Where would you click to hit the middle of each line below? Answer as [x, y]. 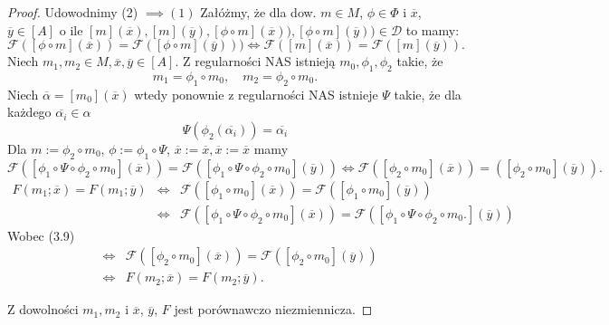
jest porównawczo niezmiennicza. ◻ [273, 309]
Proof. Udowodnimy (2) [73, 12]
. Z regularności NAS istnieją [255, 61]
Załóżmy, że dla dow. [258, 12]
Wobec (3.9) [41, 235]
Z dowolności [43, 309]
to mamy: [433, 29]
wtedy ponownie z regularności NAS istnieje [256, 94]
